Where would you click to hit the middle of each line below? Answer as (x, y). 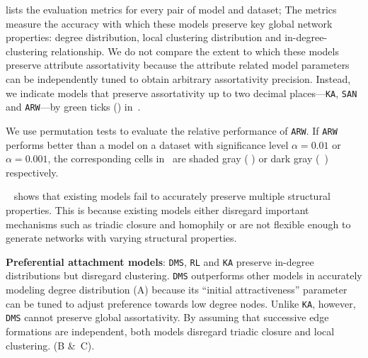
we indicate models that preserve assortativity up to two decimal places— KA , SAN (182, 93)
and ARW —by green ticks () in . (73, 107)
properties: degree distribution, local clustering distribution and (144, 37)
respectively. (32, 172)
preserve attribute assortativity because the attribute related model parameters (178, 65)
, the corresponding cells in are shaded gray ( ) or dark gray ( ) (188, 158)
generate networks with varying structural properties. (121, 238)
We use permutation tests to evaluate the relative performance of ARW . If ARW (172, 130)
